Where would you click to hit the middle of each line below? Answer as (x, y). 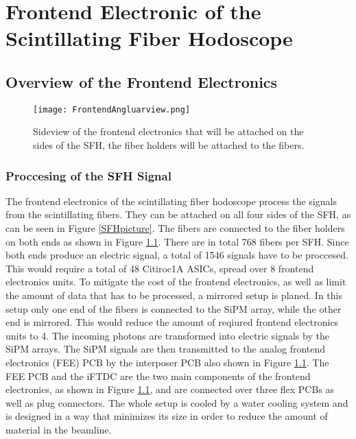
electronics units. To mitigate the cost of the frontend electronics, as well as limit (176, 282)
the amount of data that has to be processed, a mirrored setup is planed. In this (174, 295)
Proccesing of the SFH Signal (88, 175)
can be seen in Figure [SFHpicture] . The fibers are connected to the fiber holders (175, 228)
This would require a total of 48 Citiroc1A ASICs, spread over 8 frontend (160, 268)
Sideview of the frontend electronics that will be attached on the (168, 131)
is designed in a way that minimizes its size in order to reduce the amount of (167, 416)
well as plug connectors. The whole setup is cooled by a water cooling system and (177, 402)
